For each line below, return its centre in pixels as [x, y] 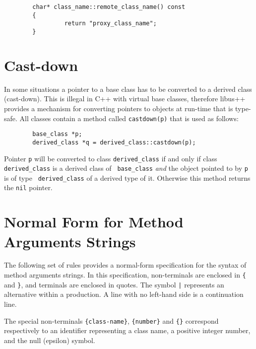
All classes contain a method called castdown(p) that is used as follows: [129, 118]
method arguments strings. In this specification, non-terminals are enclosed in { [125, 275]
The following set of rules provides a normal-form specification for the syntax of [125, 265]
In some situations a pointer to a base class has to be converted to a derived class [128, 89]
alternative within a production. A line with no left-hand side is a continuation [124, 294]
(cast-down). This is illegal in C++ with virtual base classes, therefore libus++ [125, 99]
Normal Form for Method [94, 222]
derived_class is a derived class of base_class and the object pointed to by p [126, 168]
